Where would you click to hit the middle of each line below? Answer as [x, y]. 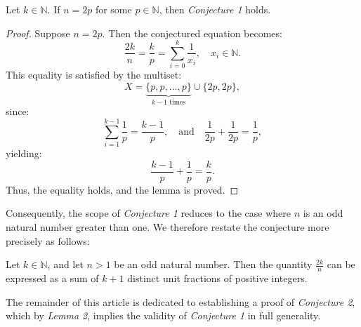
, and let [65, 264]
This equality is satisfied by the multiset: [94, 75]
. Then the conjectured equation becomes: [192, 33]
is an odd [323, 213]
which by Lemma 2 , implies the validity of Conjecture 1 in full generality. [163, 315]
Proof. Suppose [38, 33]
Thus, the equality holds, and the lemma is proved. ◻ [122, 189]
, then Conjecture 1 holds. [215, 9]
